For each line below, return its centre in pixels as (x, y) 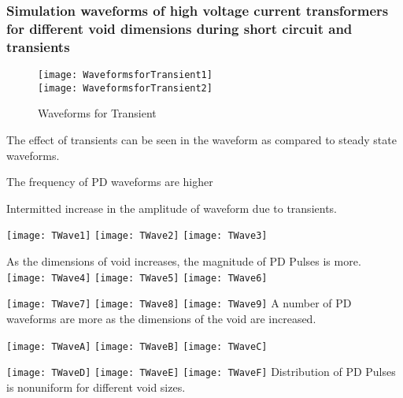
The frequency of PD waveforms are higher (110, 182)
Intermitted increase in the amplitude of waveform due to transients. (172, 208)
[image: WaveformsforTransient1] (125, 75)
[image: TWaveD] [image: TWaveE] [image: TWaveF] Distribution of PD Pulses (201, 372)
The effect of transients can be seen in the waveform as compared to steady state (201, 139)
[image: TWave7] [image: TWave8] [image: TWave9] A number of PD (179, 303)
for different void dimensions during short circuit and (179, 28)
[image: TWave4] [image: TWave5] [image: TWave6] (137, 278)
